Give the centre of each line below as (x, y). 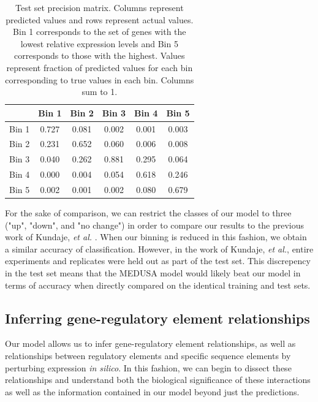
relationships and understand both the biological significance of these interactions (158, 380)
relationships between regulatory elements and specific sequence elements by (148, 356)
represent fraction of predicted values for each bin (100, 67)
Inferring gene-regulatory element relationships (157, 318)
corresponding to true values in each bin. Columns (100, 79)
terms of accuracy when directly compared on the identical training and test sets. (158, 285)
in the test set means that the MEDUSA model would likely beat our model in (153, 273)
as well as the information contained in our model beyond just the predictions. (152, 391)
